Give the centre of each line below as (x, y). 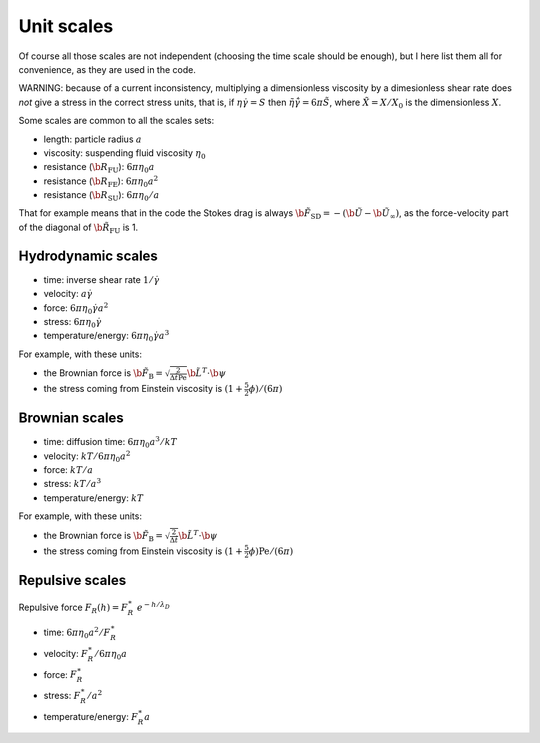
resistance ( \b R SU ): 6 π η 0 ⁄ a (101, 196)
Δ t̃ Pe (178, 378)
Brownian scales (71, 418)
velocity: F (66, 653)
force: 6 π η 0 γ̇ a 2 (76, 308)
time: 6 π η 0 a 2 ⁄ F (77, 633)
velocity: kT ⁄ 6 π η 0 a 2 (87, 456)
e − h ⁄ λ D (153, 606)
